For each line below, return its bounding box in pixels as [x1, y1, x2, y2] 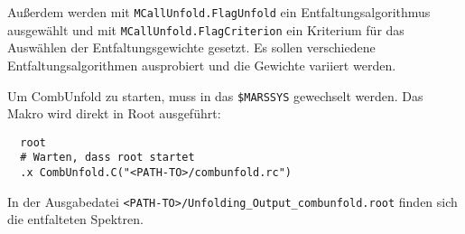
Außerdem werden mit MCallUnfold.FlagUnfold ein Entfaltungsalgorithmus [7, 3, 431, 21]
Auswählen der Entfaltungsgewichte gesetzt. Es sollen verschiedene [7, 38, 376, 57]
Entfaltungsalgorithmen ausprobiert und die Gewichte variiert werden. [7, 55, 396, 74]
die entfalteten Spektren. [7, 210, 144, 229]
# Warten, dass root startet [20, 151, 195, 164]
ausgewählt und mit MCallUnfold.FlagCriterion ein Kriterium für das [7, 20, 405, 39]
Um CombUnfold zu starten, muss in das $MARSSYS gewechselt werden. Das [7, 86, 423, 105]
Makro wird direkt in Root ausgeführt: [7, 104, 221, 123]
